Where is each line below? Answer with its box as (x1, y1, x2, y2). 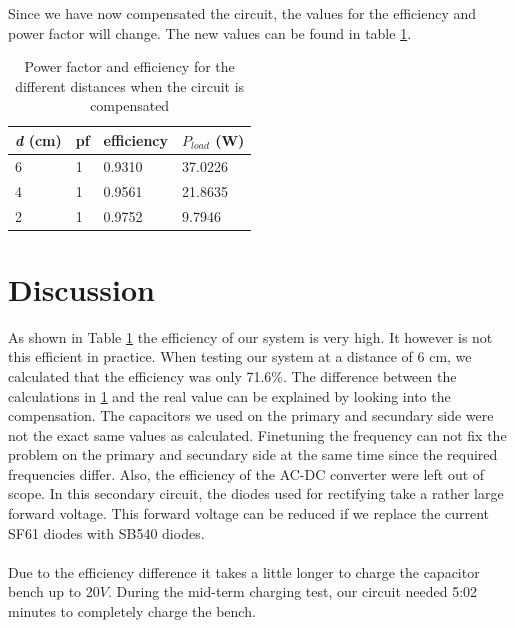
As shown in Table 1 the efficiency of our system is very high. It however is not (8, 326, 493, 347)
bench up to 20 (8, 581, 100, 602)
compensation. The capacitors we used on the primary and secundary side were (8, 405, 494, 426)
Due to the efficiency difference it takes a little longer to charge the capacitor (8, 561, 480, 582)
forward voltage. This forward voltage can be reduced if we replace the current (8, 503, 490, 524)
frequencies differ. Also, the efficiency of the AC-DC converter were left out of (8, 463, 485, 484)
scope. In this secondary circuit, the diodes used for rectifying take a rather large (8, 483, 504, 504)
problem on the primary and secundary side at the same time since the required (8, 444, 498, 465)
